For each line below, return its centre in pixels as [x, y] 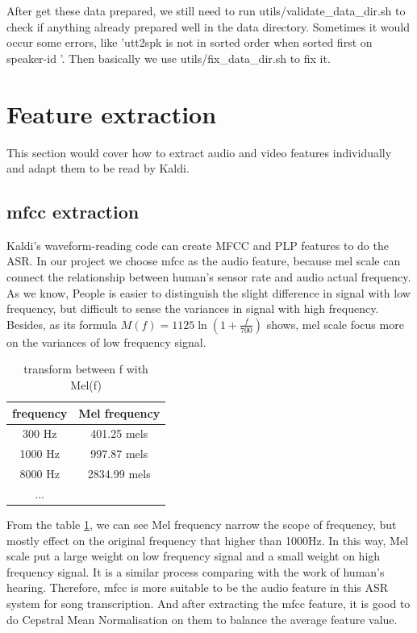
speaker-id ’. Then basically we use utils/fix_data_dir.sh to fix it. [169, 58]
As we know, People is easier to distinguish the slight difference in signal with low [208, 292]
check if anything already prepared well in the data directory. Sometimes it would [208, 26]
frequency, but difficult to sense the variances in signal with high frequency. [193, 308]
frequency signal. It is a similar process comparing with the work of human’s [196, 571]
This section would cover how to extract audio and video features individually [199, 152]
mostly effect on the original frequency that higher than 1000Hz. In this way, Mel [208, 540]
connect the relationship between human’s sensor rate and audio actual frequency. [209, 277]
